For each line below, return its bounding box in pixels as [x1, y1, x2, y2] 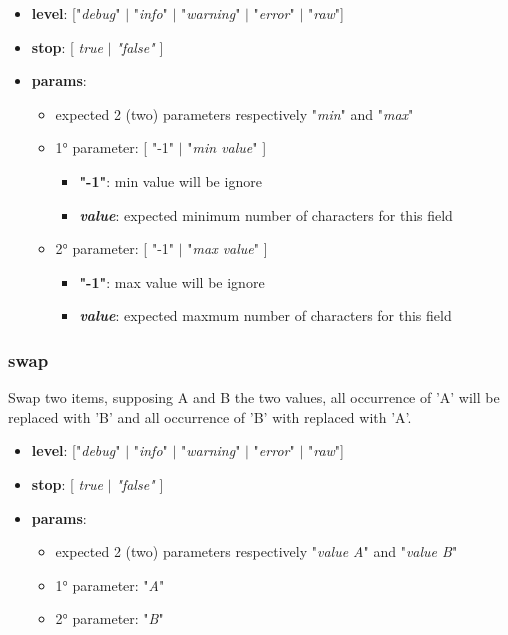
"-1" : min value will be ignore [79, 170, 262, 191]
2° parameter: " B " [55, 608, 164, 629]
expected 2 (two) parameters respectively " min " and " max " [55, 103, 414, 124]
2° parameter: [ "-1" [55, 238, 175, 259]
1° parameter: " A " [55, 574, 165, 595]
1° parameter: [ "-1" [55, 137, 175, 158]
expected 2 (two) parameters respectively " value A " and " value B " [55, 541, 458, 562]
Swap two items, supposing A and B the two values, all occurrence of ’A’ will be [8, 387, 500, 408]
